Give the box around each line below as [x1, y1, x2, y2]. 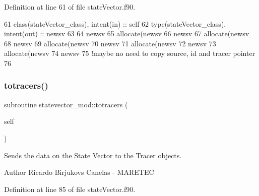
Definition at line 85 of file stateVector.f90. [4, 183, 136, 194]
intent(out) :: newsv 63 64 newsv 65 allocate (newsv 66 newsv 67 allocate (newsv [4, 28, 249, 39]
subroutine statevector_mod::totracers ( [4, 99, 128, 109]
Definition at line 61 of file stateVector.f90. [4, 2, 136, 12]
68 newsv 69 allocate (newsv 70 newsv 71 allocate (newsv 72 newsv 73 [4, 38, 216, 48]
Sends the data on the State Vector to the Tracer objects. [4, 150, 182, 160]
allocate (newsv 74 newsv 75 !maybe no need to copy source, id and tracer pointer [4, 48, 255, 58]
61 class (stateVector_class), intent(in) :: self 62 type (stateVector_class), [4, 18, 226, 29]
